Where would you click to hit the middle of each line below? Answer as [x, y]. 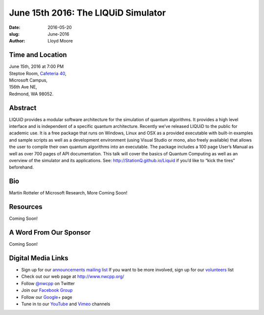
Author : [17, 41]
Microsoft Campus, [28, 80]
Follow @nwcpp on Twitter [48, 283]
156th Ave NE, [23, 87]
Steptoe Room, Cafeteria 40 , [38, 73]
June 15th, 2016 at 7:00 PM [36, 66]
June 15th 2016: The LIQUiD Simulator [88, 13]
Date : [15, 27]
